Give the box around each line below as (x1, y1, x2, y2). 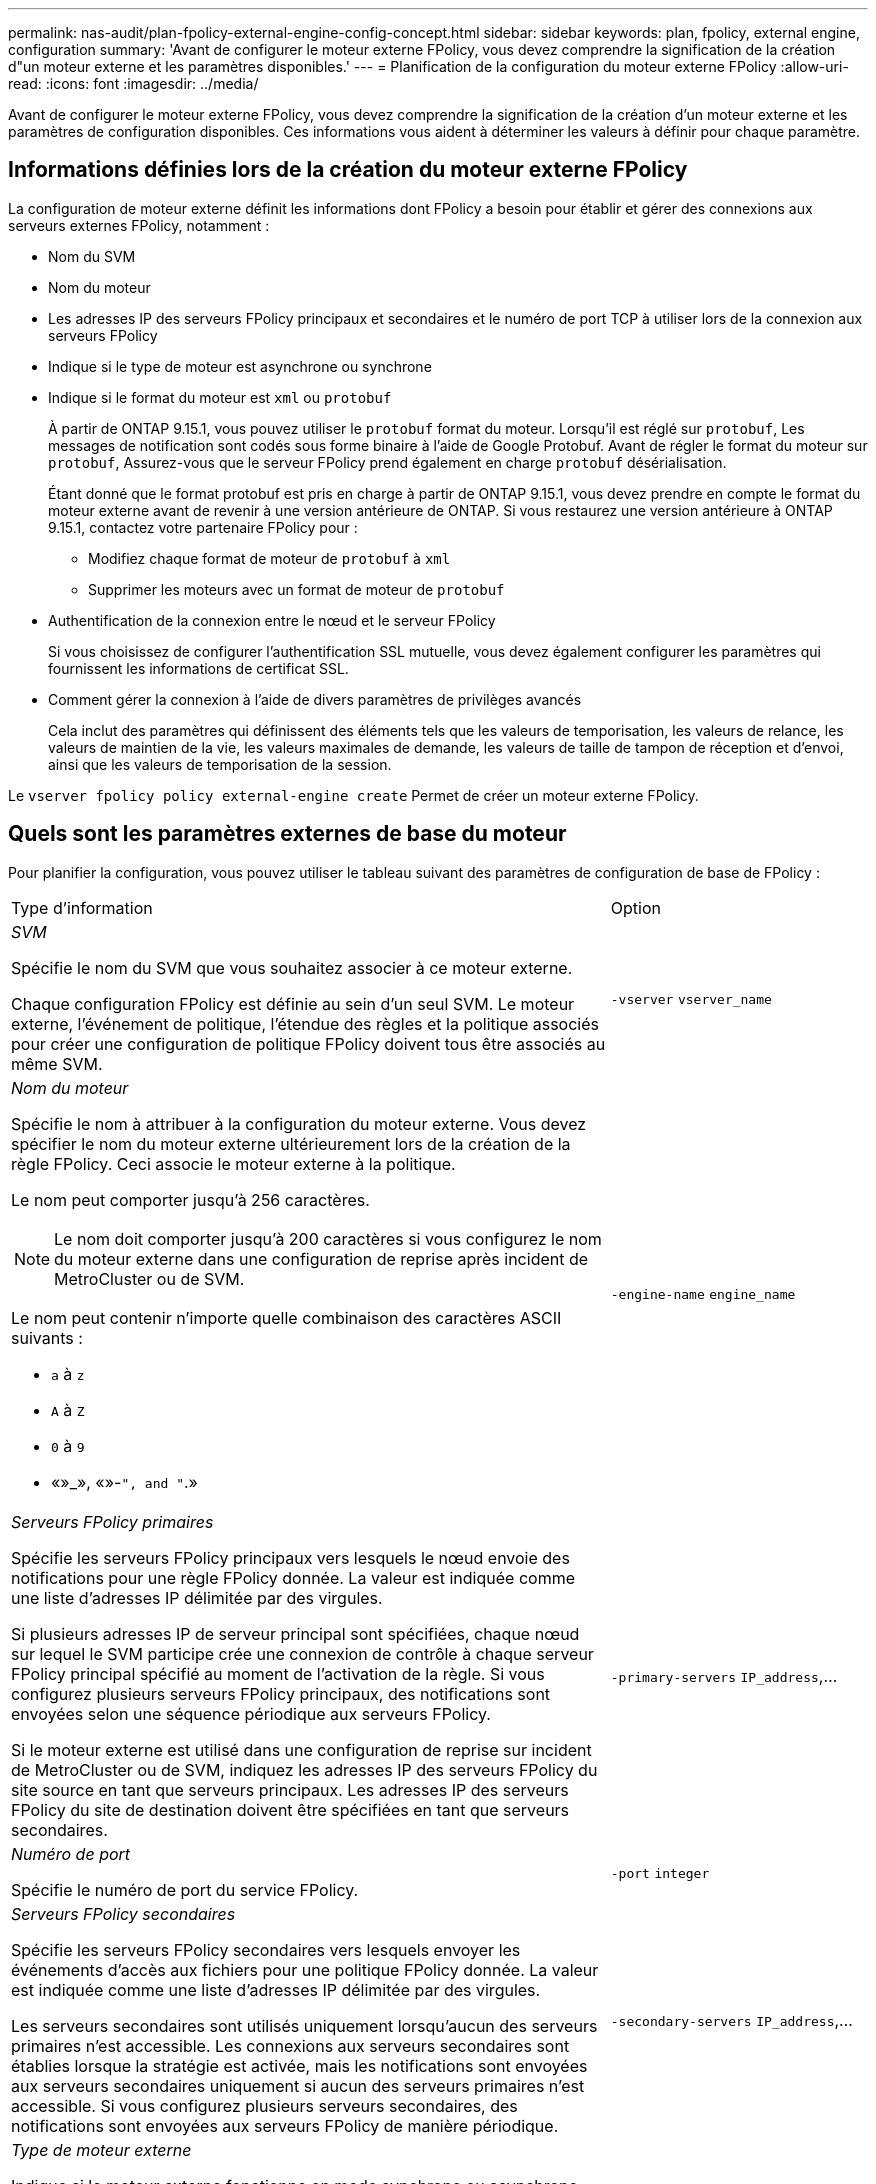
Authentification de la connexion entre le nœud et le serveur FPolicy (48, 611, 496, 629)
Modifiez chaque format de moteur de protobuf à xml (88, 549, 451, 567)
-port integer (610, 1865, 710, 1881)
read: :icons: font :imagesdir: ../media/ (8, 75, 259, 92)
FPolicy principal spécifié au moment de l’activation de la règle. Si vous (11, 1663, 545, 1684)
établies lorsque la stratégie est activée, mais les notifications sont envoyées (11, 2055, 588, 2076)
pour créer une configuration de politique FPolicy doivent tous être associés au (11, 1033, 606, 1054)
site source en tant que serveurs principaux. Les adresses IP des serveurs (11, 1779, 569, 1800)
